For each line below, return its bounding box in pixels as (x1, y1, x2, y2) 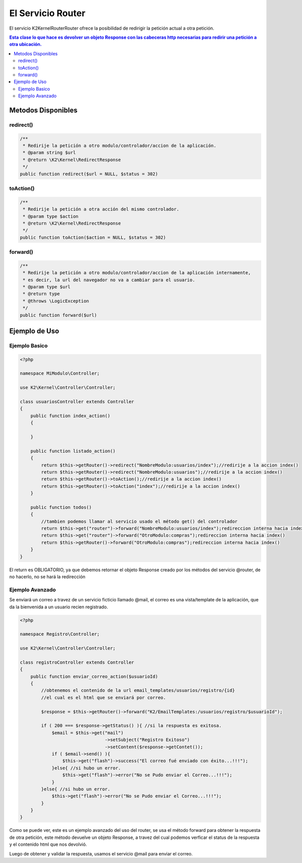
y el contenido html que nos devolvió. (9, 841, 88, 847)
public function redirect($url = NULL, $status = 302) (20, 171, 158, 177)
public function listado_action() (30, 448, 116, 454)
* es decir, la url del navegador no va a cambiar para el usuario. (23, 277, 195, 283)
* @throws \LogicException (23, 298, 89, 304)
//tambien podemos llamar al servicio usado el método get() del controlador (41, 518, 238, 524)
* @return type (23, 291, 60, 297)
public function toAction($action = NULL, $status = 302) (20, 234, 166, 240)
